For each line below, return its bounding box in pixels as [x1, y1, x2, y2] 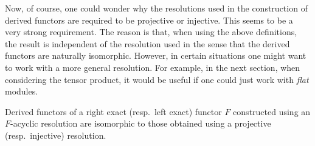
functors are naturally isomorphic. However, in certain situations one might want [5, 49, 306, 62]
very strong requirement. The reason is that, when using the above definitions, [5, 25, 297, 38]
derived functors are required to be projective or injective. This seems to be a [5, 13, 293, 26]
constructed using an [233, 105, 311, 118]
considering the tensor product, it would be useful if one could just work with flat [5, 73, 309, 85]
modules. [5, 85, 38, 98]
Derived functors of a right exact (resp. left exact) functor [5, 105, 222, 118]
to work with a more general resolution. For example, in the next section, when [5, 61, 300, 73]
